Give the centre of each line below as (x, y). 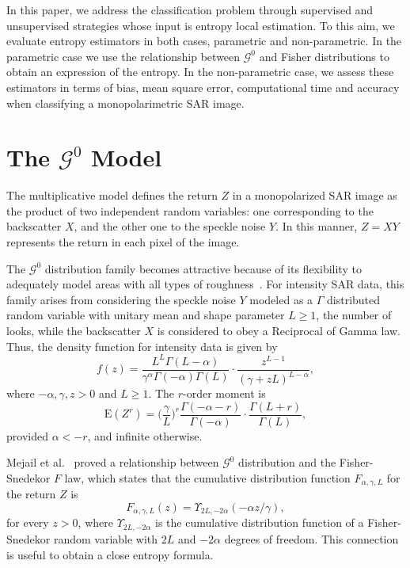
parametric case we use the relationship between (123, 56)
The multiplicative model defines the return (112, 195)
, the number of (354, 315)
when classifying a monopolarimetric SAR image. (125, 103)
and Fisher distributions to (324, 56)
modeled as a (281, 299)
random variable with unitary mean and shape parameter (146, 315)
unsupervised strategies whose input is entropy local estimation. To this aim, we (201, 25)
